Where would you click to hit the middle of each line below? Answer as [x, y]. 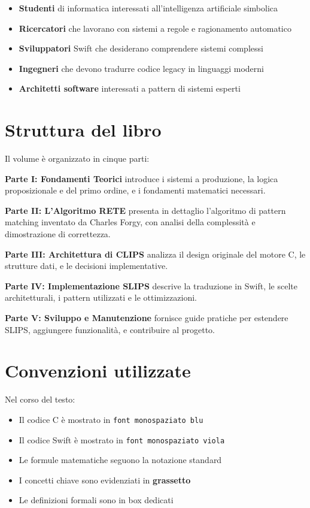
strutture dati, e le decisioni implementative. [86, 266]
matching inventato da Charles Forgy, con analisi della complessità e [130, 222]
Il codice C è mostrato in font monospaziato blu [111, 419]
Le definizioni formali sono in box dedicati [96, 500]
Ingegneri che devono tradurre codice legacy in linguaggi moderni [141, 68]
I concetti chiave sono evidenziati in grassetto [105, 480]
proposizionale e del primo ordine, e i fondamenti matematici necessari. [135, 190]
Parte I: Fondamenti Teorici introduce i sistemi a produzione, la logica [142, 178]
